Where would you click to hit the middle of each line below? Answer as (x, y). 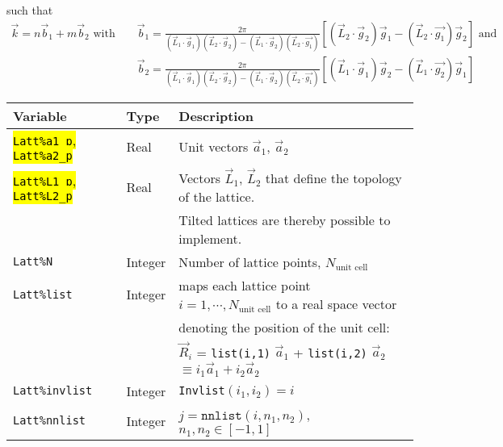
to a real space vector (336, 303)
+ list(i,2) (330, 352)
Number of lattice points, (250, 261)
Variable (40, 116)
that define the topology (333, 178)
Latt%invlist (53, 391)
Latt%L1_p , (45, 180)
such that (30, 10)
